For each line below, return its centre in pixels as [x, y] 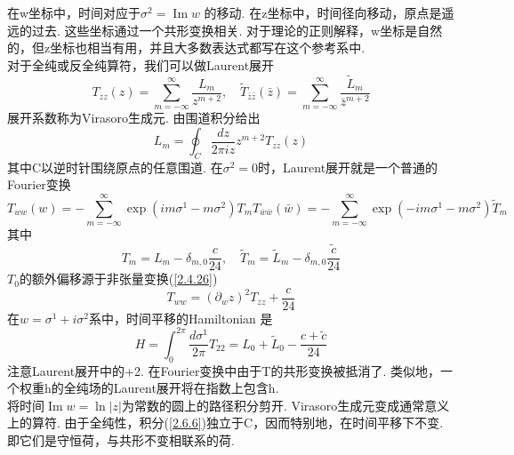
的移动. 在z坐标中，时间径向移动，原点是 [323, 12]
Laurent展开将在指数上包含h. [196, 388]
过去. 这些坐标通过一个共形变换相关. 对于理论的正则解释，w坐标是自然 [237, 30]
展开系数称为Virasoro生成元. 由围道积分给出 [134, 118]
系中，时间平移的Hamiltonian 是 [181, 318]
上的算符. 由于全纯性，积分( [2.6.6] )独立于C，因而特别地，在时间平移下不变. [225, 423]
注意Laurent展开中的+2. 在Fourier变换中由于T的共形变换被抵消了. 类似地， [224, 370]
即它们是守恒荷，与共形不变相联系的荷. [121, 440]
